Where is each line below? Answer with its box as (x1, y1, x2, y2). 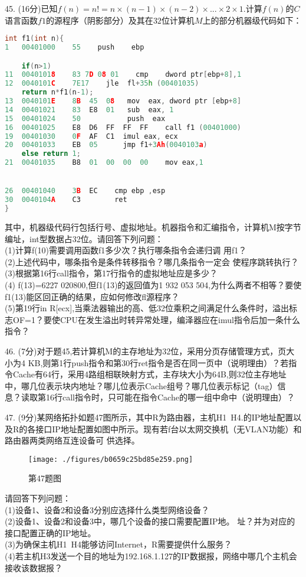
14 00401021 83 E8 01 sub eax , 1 (5, 105, 174, 114)
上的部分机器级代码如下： (202, 14, 302, 26)
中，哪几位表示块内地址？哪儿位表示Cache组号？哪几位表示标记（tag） (5, 379, 278, 392)
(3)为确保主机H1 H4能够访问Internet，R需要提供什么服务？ (5, 538, 232, 550)
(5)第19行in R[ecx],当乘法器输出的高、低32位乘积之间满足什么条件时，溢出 (5, 302, 289, 314)
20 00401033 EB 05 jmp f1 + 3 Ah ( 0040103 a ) (5, 141, 208, 149)
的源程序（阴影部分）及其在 (45, 14, 153, 26)
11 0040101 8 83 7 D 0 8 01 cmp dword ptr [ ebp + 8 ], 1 (5, 70, 242, 79)
